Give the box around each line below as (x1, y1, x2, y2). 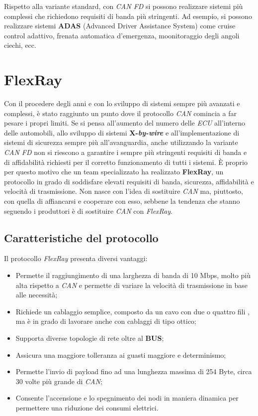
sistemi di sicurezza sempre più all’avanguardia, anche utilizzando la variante (4, 137, 238, 147)
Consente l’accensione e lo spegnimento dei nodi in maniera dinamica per (15, 393, 239, 403)
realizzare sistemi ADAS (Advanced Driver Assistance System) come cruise (4, 20, 236, 31)
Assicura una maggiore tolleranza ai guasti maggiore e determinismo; (15, 349, 226, 360)
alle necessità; (15, 289, 58, 300)
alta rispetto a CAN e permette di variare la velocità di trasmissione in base (15, 279, 248, 290)
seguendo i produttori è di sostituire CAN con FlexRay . (4, 205, 172, 216)
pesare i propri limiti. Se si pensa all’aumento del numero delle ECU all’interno (4, 118, 245, 128)
